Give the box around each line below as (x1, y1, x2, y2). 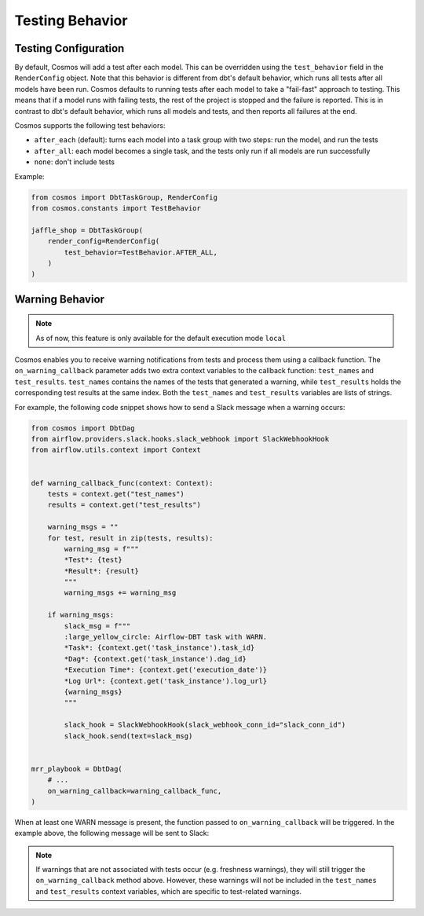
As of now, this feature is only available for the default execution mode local (35, 333, 287, 343)
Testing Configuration (14, 42, 125, 55)
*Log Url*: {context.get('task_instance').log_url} (64, 676, 268, 685)
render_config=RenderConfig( (47, 236, 160, 246)
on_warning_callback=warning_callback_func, (47, 786, 222, 795)
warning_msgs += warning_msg (64, 588, 177, 597)
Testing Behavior (14, 12, 128, 29)
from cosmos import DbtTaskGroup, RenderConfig (31, 192, 217, 202)
